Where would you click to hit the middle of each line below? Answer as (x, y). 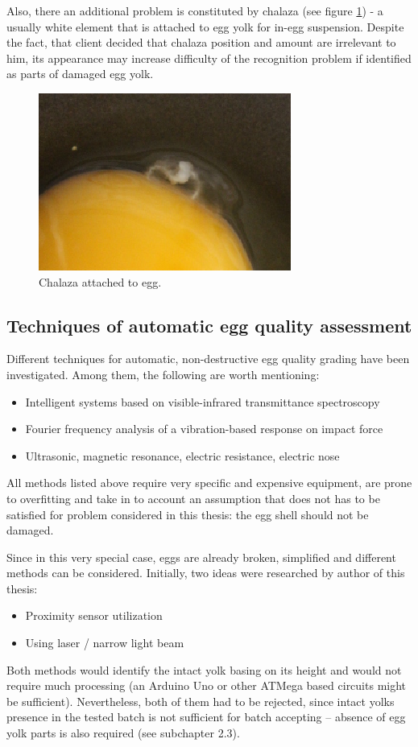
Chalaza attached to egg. (100, 281)
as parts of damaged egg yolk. (80, 74)
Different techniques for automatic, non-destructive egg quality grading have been (208, 359)
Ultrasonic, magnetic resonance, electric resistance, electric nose (182, 455)
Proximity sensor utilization (94, 615)
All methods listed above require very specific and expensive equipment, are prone (209, 483)
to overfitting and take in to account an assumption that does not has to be (193, 498)
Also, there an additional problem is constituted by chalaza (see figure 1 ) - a (195, 10)
